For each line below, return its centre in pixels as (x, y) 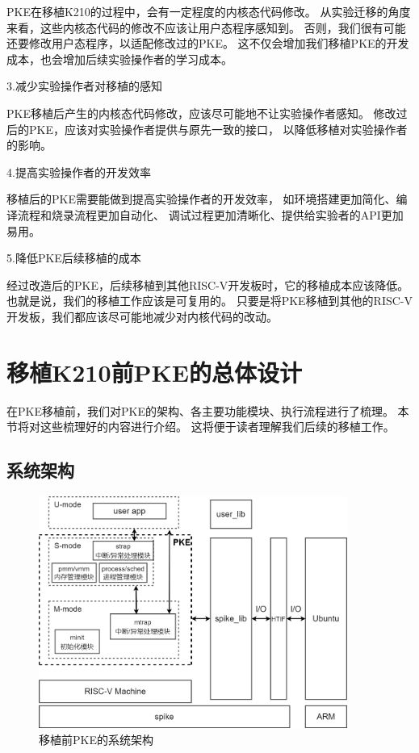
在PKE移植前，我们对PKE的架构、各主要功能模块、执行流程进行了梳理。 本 (208, 410)
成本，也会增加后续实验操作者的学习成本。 (119, 59)
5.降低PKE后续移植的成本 (74, 258)
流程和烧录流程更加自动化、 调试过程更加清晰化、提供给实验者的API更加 (210, 214)
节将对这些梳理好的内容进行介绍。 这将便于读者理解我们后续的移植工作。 (201, 427)
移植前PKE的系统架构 (96, 739)
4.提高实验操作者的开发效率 (79, 172)
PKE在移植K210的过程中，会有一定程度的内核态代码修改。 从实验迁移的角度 (209, 11)
